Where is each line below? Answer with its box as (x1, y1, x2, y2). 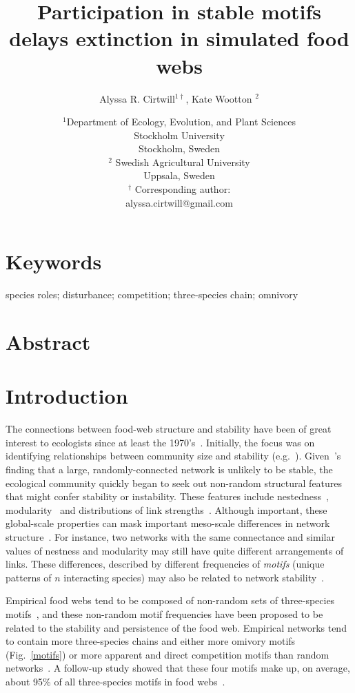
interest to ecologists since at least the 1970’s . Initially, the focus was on (6, 435, 315, 449)
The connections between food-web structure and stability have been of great (6, 422, 332, 436)
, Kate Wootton (185, 91, 252, 105)
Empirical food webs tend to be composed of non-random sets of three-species (6, 593, 335, 608)
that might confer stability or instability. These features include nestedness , (6, 489, 329, 504)
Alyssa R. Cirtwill (99, 91, 175, 105)
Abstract (6, 327, 91, 355)
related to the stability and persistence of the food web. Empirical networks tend (6, 620, 347, 634)
